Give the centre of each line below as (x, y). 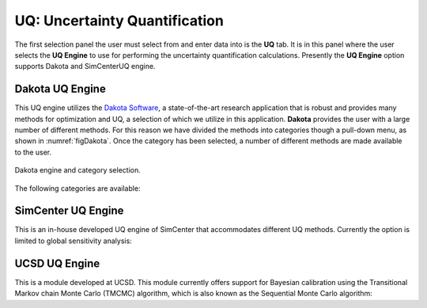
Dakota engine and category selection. (78, 170)
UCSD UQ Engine (57, 263)
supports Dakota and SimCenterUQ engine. (85, 67)
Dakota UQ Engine (60, 89)
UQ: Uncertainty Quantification (119, 21)
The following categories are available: (78, 188)
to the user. (33, 152)
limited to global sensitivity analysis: (73, 241)
